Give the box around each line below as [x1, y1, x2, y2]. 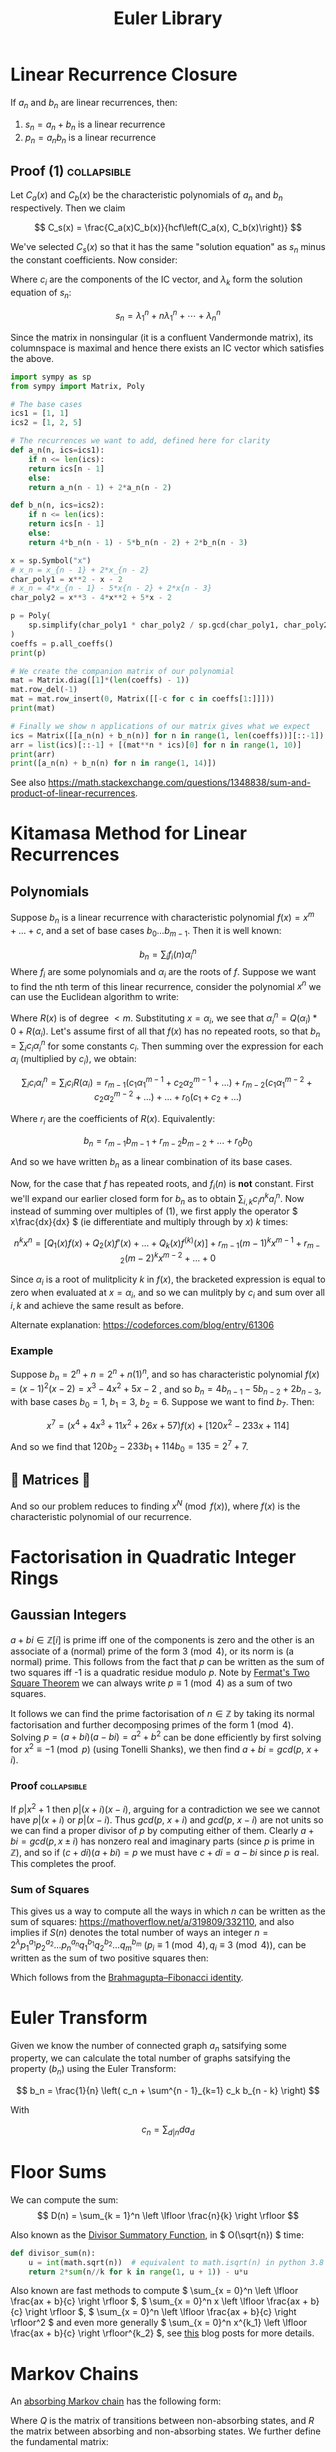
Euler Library [113, 7, 223, 30]
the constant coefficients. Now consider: [10, 253, 178, 266]
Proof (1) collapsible [10, 162, 132, 179]
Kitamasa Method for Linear [10, 822, 248, 845]
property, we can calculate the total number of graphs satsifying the [10, 2052, 291, 2064]
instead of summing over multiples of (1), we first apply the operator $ [10, 1205, 298, 1217]
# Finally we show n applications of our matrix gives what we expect [10, 721, 311, 731]
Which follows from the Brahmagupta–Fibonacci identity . [10, 1971, 244, 1983]
